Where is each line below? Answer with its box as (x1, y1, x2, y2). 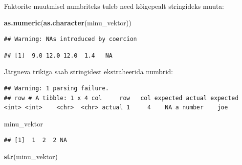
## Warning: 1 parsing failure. (4, 84, 109, 92)
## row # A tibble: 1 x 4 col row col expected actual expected (4, 94, 239, 102)
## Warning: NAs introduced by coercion (4, 36, 137, 43)
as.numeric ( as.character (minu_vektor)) (4, 17, 132, 27)
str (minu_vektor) (4, 151, 58, 161)
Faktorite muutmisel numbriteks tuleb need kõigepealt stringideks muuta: (4, 1, 224, 11)
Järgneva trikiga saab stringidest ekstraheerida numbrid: (4, 66, 173, 77)
